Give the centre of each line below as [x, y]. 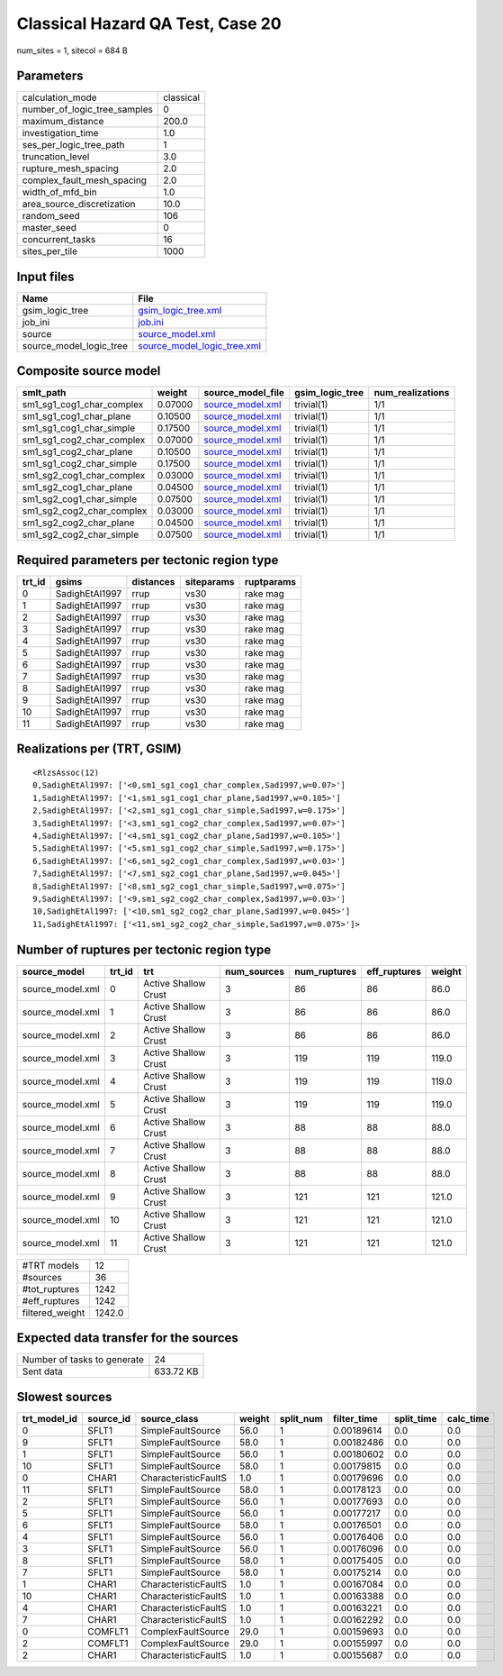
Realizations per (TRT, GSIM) [99, 749]
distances [153, 582]
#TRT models [51, 1265]
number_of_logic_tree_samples [87, 110]
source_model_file [244, 393]
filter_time [355, 1418]
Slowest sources [64, 1397]
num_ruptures [325, 971]
